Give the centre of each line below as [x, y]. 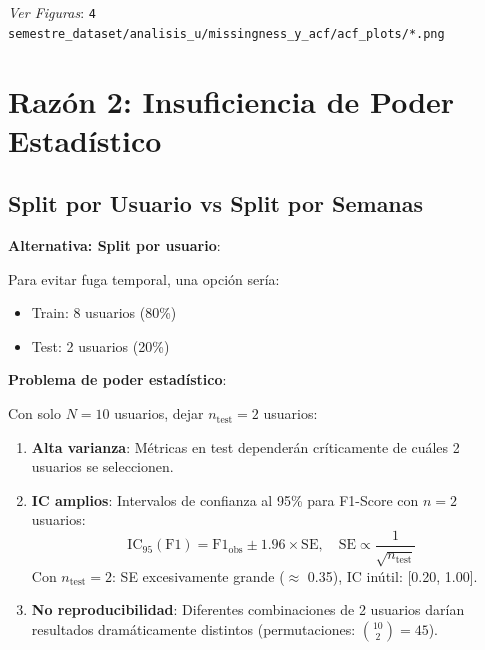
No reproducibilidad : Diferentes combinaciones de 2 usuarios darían [248, 609]
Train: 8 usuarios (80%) [104, 312]
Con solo [34, 413]
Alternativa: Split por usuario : [114, 245]
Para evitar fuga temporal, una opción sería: [144, 278]
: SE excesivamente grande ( [198, 575]
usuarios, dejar [159, 413]
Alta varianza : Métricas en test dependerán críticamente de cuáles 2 [245, 446]
